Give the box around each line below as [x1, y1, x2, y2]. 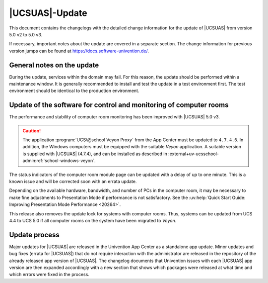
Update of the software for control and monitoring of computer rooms [9, 101, 229, 109]
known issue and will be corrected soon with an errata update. [9, 179, 137, 185]
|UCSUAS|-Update [9, 7, 87, 18]
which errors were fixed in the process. [9, 272, 89, 278]
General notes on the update [9, 61, 99, 69]
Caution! [22, 127, 41, 134]
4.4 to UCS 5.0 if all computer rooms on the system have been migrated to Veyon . [9, 218, 177, 223]
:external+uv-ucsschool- [168, 151, 219, 157]
